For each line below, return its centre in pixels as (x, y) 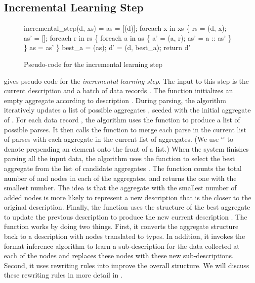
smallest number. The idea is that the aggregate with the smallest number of (120, 188)
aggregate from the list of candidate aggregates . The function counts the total (123, 168)
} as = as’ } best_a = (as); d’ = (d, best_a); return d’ (107, 47)
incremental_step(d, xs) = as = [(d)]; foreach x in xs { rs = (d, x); (125, 28)
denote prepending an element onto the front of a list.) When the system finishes (127, 148)
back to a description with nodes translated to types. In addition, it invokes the (125, 236)
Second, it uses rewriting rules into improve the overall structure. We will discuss (127, 265)
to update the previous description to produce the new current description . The (126, 216)
